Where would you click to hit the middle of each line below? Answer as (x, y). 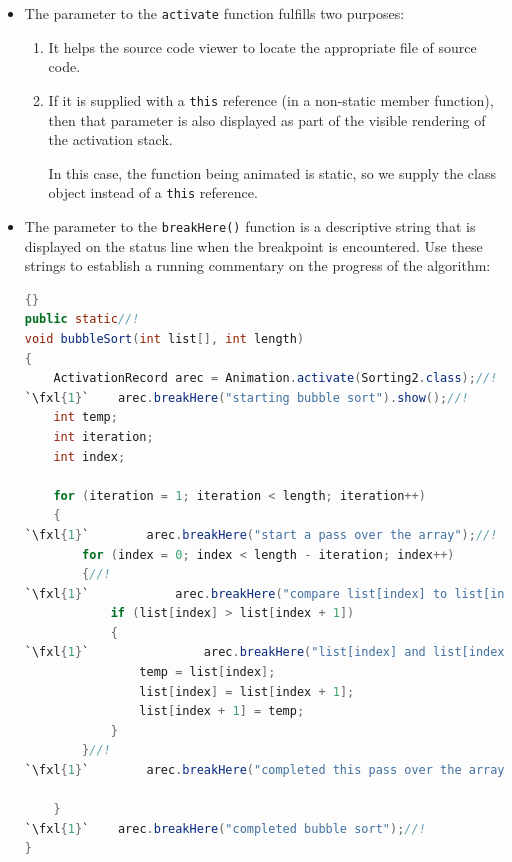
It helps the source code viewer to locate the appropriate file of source (262, 46)
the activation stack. (110, 139)
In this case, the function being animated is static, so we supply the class (272, 172)
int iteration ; (103, 436)
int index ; (89, 456)
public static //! (82, 319)
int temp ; (85, 417)
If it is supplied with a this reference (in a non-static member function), (271, 99)
